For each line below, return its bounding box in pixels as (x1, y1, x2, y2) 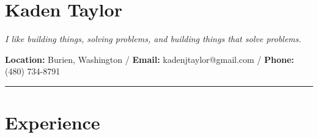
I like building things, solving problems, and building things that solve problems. (5, 32, 301, 45)
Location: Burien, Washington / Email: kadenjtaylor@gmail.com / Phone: (5, 53, 294, 65)
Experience (5, 110, 100, 135)
